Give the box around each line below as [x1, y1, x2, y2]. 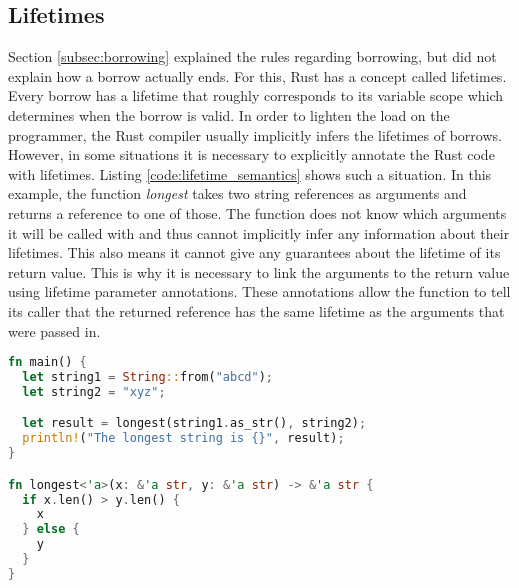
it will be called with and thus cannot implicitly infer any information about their [8, 222, 510, 243]
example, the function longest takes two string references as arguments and [8, 183, 467, 204]
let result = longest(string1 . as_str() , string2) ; [22, 416, 367, 431]
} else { [22, 522, 80, 537]
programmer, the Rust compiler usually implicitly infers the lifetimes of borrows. [8, 124, 502, 145]
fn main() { [8, 355, 87, 370]
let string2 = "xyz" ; [22, 384, 166, 399]
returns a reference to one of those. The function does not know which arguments [8, 202, 507, 223]
